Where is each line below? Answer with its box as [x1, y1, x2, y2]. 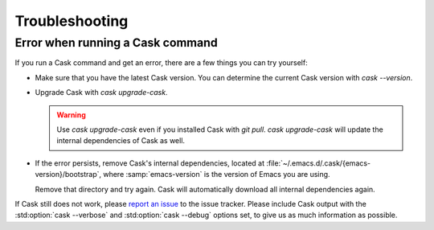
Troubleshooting [14, 12, 129, 30]
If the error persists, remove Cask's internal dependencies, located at [35, 158, 265, 168]
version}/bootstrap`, [35, 170, 102, 179]
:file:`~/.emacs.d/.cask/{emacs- [266, 158, 371, 168]
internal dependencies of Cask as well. [56, 136, 185, 146]
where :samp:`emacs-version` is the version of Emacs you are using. [103, 170, 330, 179]
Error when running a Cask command [14, 35, 219, 50]
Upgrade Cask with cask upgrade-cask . [35, 88, 168, 97]
